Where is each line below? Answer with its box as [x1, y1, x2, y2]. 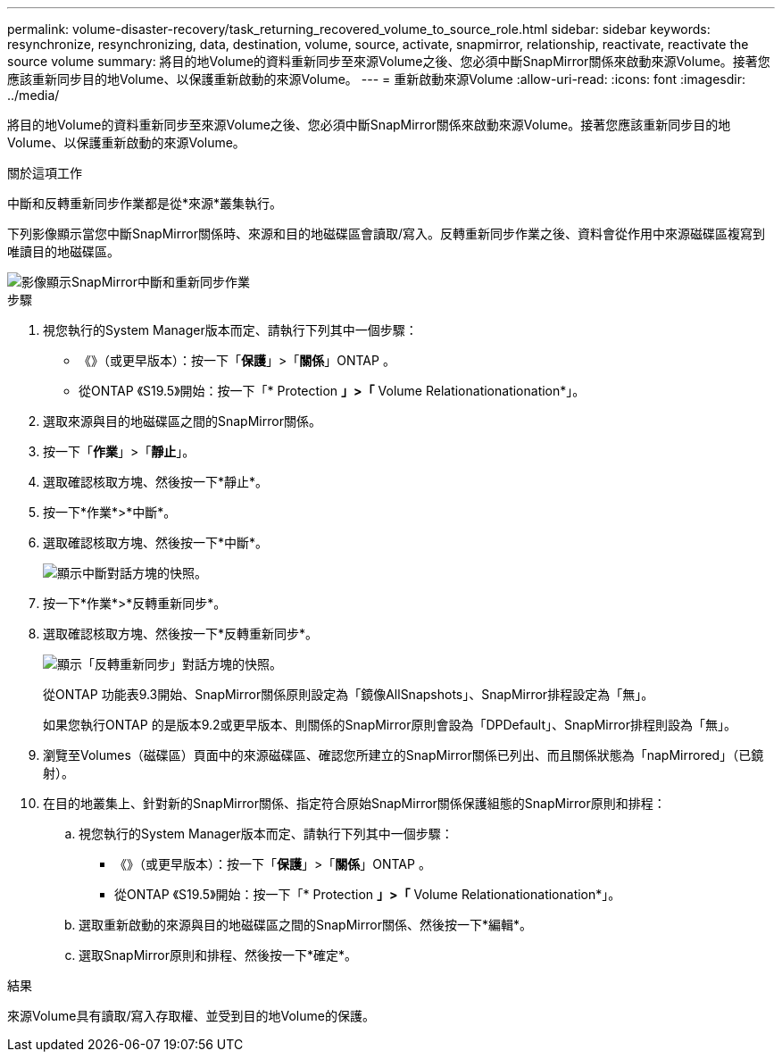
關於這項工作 [7, 165, 82, 180]
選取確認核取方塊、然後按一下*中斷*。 [43, 535, 269, 550]
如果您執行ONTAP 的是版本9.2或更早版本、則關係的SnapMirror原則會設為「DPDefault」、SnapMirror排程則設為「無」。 [43, 717, 736, 732]
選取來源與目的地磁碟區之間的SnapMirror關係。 [43, 413, 321, 429]
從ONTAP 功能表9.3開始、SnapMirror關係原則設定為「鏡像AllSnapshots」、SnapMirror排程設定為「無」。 [43, 687, 654, 702]
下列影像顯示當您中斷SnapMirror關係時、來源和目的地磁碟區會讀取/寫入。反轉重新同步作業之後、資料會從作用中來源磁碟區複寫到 [7, 226, 765, 241]
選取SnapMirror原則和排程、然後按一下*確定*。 [79, 947, 357, 963]
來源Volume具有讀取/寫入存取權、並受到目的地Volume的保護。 [7, 1008, 375, 1023]
